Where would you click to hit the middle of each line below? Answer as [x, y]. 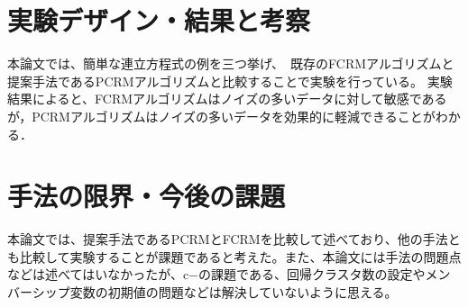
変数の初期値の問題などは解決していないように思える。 [234, 292]
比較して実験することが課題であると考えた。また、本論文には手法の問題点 [240, 256]
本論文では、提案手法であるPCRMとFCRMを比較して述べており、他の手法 [228, 239]
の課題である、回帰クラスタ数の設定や [312, 274]
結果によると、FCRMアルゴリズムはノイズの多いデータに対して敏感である [227, 99]
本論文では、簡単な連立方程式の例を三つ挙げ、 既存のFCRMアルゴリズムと [231, 63]
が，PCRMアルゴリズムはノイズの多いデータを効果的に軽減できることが [221, 116]
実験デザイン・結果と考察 [159, 20]
